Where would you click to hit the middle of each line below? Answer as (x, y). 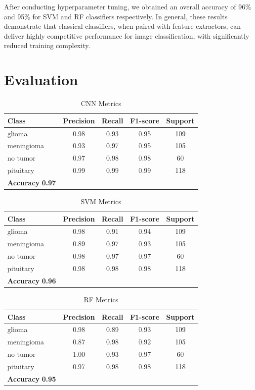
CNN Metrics (101, 103)
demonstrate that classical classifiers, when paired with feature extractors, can (123, 26)
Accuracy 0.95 (32, 378)
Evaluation (41, 80)
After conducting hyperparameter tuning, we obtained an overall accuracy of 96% (127, 6)
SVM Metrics (101, 201)
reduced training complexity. (47, 45)
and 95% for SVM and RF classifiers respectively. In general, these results (116, 16)
